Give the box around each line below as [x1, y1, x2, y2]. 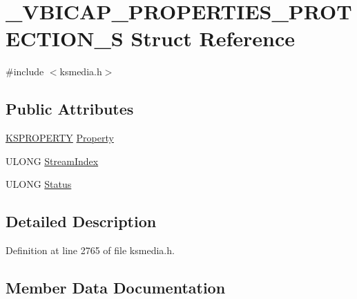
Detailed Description [6, 211, 157, 232]
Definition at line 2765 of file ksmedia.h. [6, 243, 175, 258]
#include [6, 64, 44, 79]
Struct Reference [131, 24, 295, 52]
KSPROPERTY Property [6, 131, 114, 145]
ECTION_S [6, 24, 124, 52]
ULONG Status [6, 177, 72, 191]
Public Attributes [6, 98, 134, 119]
